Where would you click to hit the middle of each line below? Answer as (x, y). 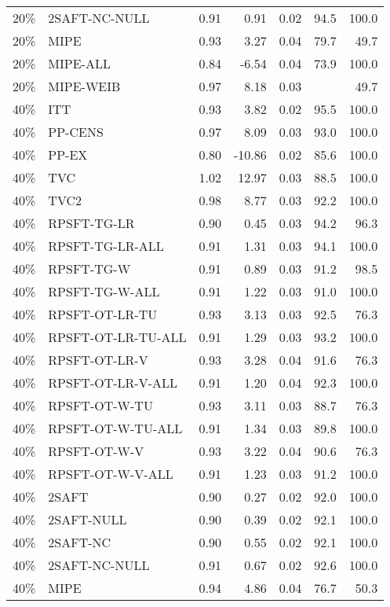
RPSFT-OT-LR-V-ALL (113, 383)
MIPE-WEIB (84, 86)
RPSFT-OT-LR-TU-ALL (117, 337)
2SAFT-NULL (87, 519)
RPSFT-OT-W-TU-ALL (115, 428)
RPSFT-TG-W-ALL (104, 291)
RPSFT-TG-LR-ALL (106, 246)
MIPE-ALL (79, 63)
